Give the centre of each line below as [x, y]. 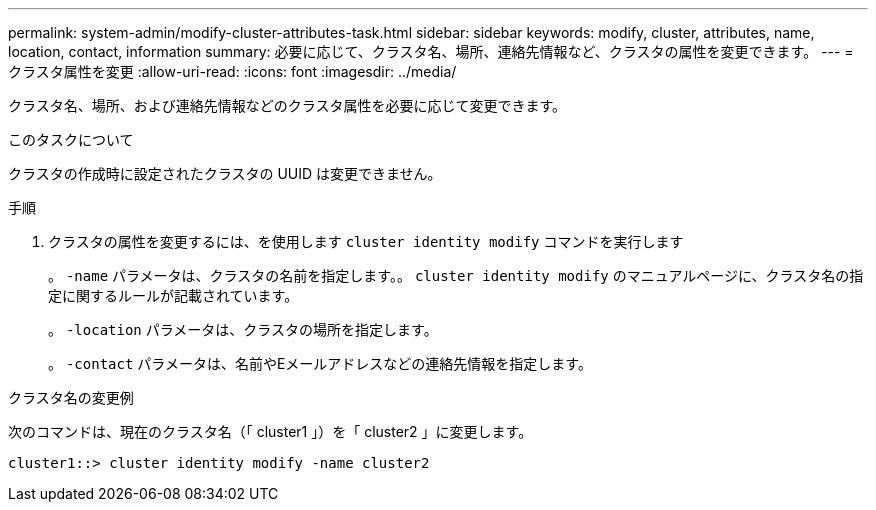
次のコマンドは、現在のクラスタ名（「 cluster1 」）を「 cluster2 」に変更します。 [270, 431]
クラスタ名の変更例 [71, 397]
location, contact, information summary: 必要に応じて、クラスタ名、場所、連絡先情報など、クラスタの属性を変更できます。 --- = [431, 51]
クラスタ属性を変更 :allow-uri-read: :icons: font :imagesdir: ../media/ [232, 71]
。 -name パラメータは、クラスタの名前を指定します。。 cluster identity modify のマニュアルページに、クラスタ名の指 [456, 275]
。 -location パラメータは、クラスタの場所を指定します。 [243, 329]
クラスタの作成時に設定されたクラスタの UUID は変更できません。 [225, 173]
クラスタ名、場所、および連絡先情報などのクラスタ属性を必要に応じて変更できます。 [287, 105]
